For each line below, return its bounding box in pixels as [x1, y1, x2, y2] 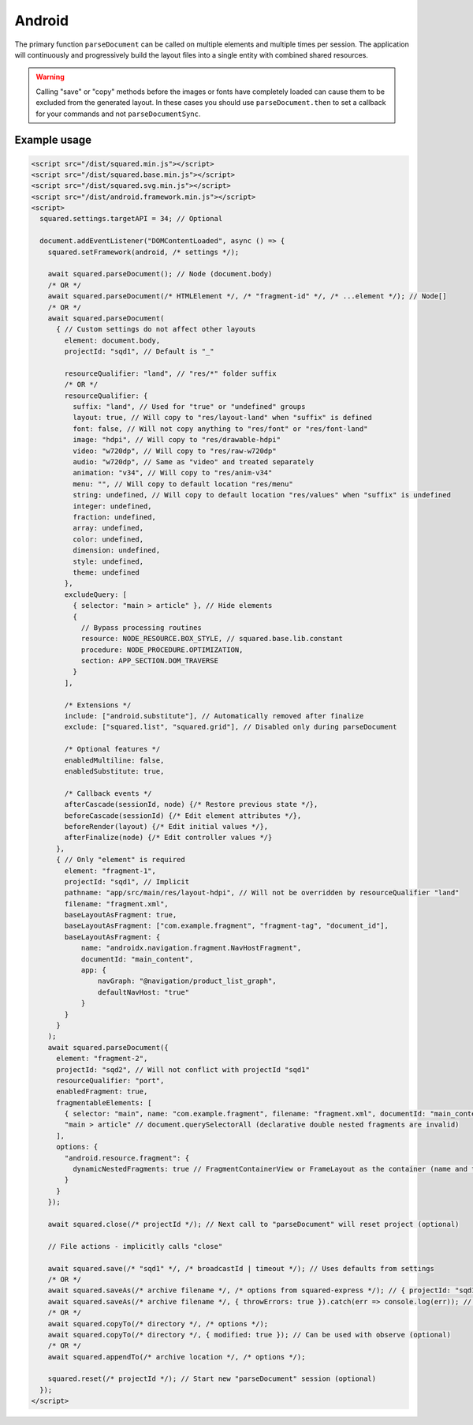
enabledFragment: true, [56, 1087, 148, 1097]
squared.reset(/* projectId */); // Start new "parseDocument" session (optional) [47, 1374, 377, 1383]
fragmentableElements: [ [56, 1098, 153, 1107]
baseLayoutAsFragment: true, [64, 910, 177, 920]
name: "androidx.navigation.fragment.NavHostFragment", [80, 943, 302, 953]
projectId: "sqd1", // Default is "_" [64, 347, 214, 356]
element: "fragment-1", [64, 866, 157, 876]
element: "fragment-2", [56, 1054, 148, 1063]
